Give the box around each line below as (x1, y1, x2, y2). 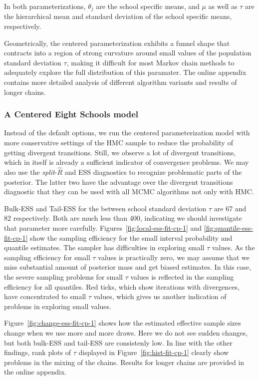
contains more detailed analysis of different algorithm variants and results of (4, 77, 237, 87)
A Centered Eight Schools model (4, 108, 139, 120)
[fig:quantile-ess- (204, 222, 253, 233)
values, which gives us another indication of (93, 291, 227, 302)
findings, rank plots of (4, 347, 71, 358)
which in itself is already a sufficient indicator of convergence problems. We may (4, 157, 249, 167)
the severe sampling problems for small (4, 271, 123, 282)
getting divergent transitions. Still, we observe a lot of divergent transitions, (4, 147, 236, 157)
